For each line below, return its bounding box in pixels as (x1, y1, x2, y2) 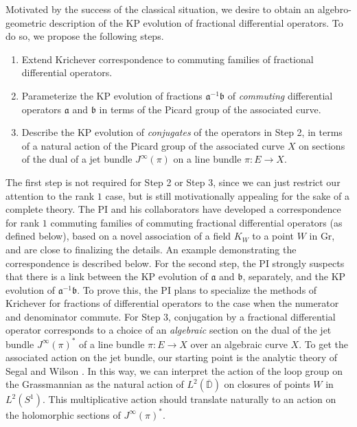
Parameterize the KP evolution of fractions (21, 88, 203, 102)
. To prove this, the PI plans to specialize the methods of (77, 282, 317, 297)
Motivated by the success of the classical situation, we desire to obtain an (5, 2, 315, 16)
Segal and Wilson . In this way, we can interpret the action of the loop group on (5, 363, 343, 378)
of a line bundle (79, 336, 145, 351)
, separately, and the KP (242, 269, 346, 284)
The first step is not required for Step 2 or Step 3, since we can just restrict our (5, 174, 341, 189)
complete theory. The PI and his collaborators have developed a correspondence (5, 202, 341, 216)
